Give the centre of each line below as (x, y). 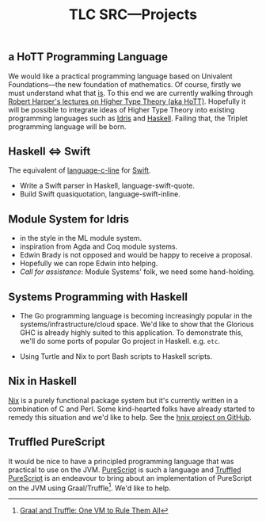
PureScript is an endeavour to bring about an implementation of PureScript (130, 478)
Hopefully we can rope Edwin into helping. (89, 264)
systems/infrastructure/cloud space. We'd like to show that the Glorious (137, 324)
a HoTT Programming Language (88, 57)
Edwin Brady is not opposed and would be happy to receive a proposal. (136, 255)
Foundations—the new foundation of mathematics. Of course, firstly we (125, 84)
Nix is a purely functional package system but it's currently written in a (123, 400)
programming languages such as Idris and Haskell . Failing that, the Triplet (128, 118)
